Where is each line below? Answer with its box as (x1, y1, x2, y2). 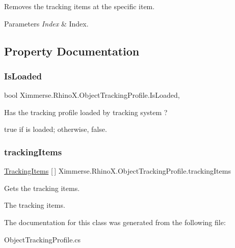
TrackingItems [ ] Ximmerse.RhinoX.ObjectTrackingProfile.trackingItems (4, 166, 231, 176)
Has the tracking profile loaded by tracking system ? (4, 106, 168, 117)
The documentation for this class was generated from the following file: (4, 216, 226, 227)
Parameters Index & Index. (4, 18, 89, 29)
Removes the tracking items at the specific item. (4, 1, 155, 11)
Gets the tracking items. (4, 182, 80, 193)
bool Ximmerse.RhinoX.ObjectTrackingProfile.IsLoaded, (4, 90, 180, 100)
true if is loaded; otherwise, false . (4, 124, 107, 134)
